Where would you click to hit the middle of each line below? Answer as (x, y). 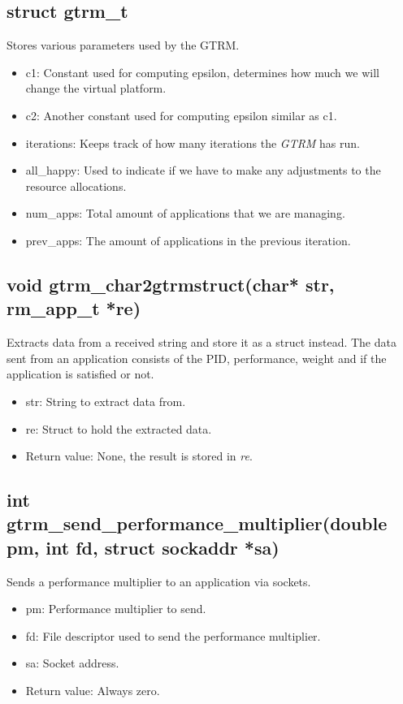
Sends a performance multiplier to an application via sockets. (159, 581)
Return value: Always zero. (93, 691)
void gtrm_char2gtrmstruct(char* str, (171, 284)
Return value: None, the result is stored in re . (139, 456)
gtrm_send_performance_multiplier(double (197, 523)
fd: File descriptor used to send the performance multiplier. (173, 635)
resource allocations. (76, 186)
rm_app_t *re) (74, 308)
